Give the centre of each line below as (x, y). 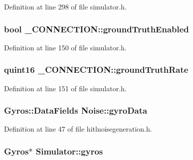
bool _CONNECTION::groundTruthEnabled (96, 29)
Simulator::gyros (69, 151)
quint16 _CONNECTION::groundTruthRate (96, 70)
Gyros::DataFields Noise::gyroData (76, 110)
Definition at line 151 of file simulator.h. (65, 88)
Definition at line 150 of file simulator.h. (65, 47)
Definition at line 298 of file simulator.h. (65, 6)
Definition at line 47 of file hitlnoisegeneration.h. (78, 129)
